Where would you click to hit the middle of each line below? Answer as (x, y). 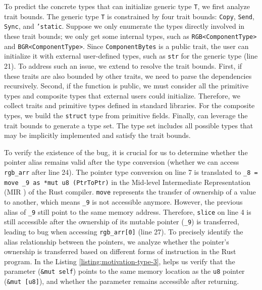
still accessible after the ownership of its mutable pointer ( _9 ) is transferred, (122, 222)
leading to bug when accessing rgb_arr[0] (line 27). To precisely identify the (124, 231)
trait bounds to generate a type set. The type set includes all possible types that (129, 125)
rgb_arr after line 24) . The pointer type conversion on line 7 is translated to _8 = (131, 172)
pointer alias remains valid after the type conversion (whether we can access (122, 162)
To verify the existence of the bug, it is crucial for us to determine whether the (126, 152)
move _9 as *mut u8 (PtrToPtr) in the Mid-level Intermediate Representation (127, 182)
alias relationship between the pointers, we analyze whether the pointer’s (117, 241)
